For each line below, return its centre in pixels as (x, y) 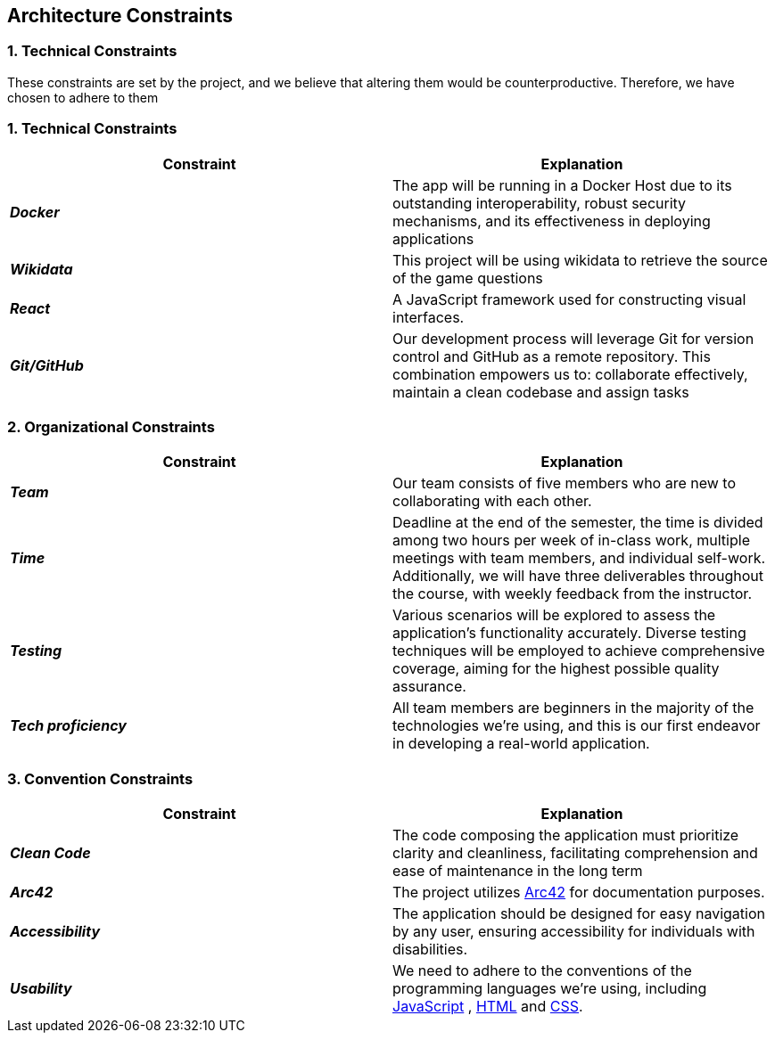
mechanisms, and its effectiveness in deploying (552, 221)
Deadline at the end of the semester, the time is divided (578, 523)
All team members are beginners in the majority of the (573, 708)
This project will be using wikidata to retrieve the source (580, 260)
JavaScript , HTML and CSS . (488, 1007)
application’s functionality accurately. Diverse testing (569, 633)
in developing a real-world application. (521, 744)
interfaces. (429, 317)
